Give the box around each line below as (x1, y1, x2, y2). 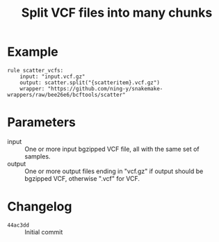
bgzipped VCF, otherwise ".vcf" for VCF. (24, 174, 140, 182)
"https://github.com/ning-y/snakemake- (47, 85, 163, 92)
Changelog (7, 199, 72, 215)
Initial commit (24, 227, 63, 236)
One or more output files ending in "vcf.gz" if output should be (24, 167, 204, 175)
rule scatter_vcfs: (7, 67, 64, 74)
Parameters (7, 115, 76, 130)
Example (7, 44, 58, 60)
